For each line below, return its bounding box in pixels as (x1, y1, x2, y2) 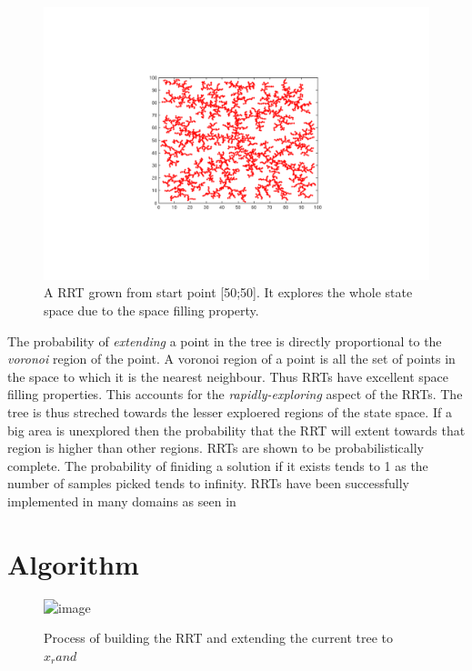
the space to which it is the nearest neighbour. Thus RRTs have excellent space (7, 366, 449, 386)
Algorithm (7, 545, 139, 582)
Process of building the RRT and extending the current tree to (44, 628, 393, 647)
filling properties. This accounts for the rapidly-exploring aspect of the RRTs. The (7, 385, 463, 404)
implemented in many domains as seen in (7, 491, 236, 510)
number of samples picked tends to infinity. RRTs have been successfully (7, 474, 409, 493)
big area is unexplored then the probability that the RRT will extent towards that (7, 420, 466, 439)
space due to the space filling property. (44, 300, 259, 319)
